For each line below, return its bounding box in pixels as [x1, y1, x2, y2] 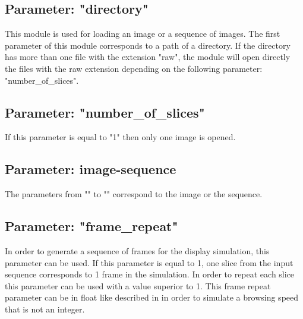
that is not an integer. [5, 302, 85, 315]
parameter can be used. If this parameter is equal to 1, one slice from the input [5, 256, 293, 269]
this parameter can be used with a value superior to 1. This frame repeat [5, 279, 271, 292]
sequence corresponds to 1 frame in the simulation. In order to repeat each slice [5, 268, 295, 280]
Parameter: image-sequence [5, 160, 176, 178]
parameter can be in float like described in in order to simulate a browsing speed [5, 291, 299, 304]
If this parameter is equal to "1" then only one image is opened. [5, 131, 236, 143]
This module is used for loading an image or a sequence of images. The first [5, 27, 280, 40]
